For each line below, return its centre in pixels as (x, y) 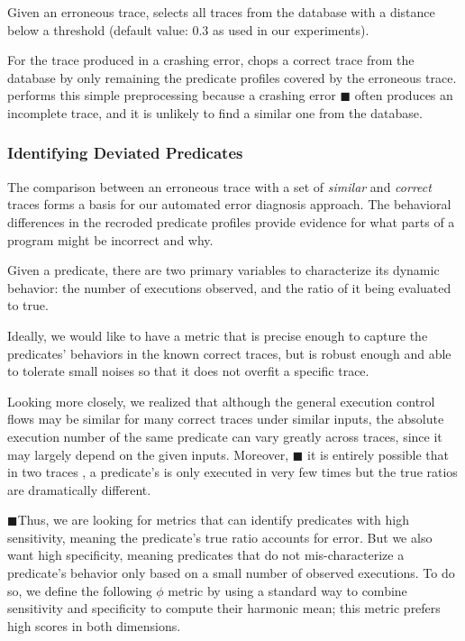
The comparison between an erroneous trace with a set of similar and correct (219, 186)
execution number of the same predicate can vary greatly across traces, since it (225, 436)
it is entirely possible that (378, 454)
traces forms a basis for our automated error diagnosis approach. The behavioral (229, 204)
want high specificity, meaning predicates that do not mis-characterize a (206, 555)
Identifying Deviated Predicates (125, 153)
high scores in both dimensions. (94, 625)
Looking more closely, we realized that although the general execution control (221, 401)
